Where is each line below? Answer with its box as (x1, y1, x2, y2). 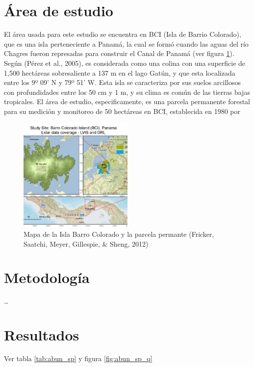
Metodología (4, 267, 90, 287)
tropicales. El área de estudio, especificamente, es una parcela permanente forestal (4, 96, 251, 107)
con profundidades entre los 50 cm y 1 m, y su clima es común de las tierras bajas (4, 86, 250, 97)
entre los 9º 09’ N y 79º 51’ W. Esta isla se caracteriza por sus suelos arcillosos (4, 77, 241, 87)
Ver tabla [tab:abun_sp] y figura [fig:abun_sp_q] (4, 353, 152, 364)
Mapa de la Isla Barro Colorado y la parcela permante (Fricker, (24, 229, 214, 239)
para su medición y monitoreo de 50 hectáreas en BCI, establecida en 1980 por (4, 106, 240, 116)
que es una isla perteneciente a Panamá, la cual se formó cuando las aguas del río (4, 38, 249, 49)
